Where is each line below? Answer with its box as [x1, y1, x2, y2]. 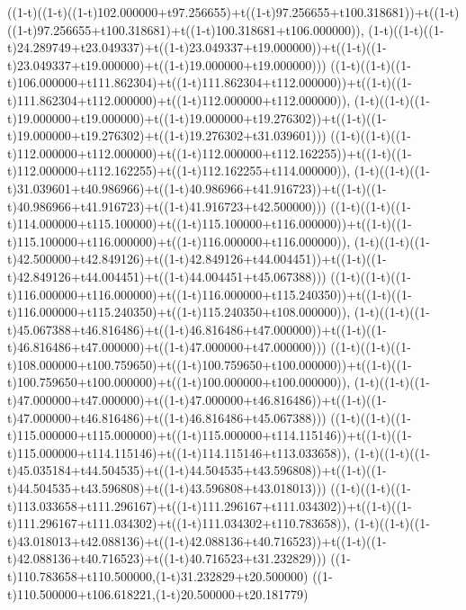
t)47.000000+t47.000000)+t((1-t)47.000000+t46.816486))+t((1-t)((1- [7, 390, 387, 409]
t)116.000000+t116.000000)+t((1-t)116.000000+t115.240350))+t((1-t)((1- [7, 284, 412, 303]
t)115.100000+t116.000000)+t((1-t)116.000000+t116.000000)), [7, 231, 351, 250]
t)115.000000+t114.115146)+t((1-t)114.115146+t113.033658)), [7, 443, 351, 462]
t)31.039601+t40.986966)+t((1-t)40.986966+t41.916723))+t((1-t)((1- [7, 178, 387, 197]
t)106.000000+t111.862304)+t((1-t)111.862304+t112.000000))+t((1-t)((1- [7, 73, 412, 92]
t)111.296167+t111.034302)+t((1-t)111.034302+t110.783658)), [7, 514, 351, 533]
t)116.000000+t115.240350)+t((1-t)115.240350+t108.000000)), [7, 302, 351, 321]
